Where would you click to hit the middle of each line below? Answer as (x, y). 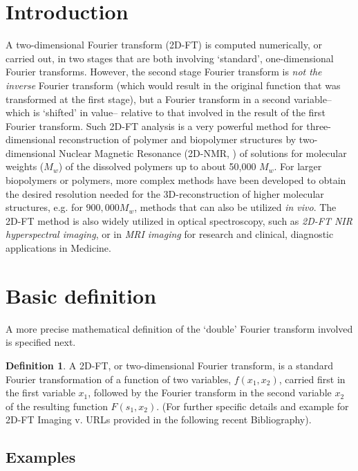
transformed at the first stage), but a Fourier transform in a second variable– (169, 99)
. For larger (298, 166)
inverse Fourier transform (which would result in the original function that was (173, 85)
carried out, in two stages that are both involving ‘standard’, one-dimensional (170, 58)
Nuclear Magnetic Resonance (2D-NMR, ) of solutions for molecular (203, 153)
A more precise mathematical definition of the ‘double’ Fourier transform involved (179, 328)
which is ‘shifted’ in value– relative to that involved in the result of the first (166, 112)
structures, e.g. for (44, 207)
